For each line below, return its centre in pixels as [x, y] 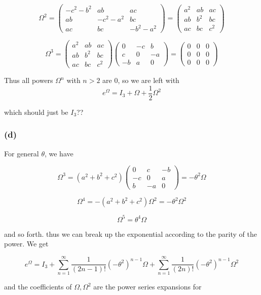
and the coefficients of [38, 287]
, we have [59, 153]
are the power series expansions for [147, 287]
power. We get [26, 244]
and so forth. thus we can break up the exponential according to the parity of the [130, 234]
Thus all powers [29, 80]
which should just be [36, 112]
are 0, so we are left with [141, 80]
